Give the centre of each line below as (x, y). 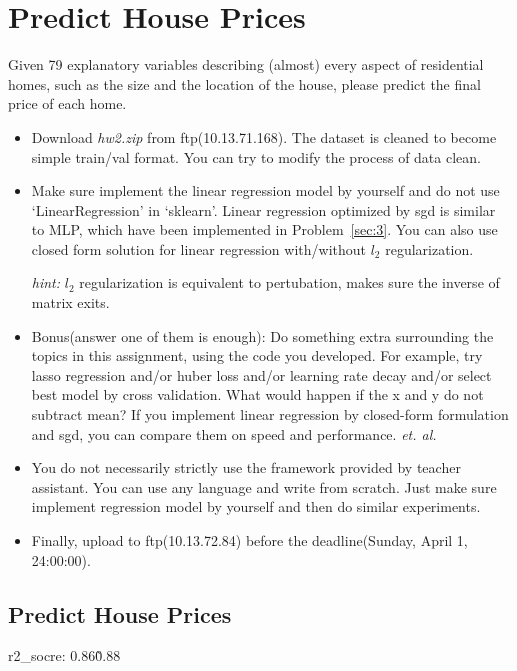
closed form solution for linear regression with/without (198, 248)
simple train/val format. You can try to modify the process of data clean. (256, 156)
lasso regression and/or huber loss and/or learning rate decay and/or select (261, 374)
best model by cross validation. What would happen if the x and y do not (257, 394)
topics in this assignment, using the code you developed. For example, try (257, 355)
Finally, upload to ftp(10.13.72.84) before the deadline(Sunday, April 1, (249, 540)
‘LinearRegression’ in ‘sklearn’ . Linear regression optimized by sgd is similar (263, 209)
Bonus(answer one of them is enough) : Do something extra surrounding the (262, 335)
